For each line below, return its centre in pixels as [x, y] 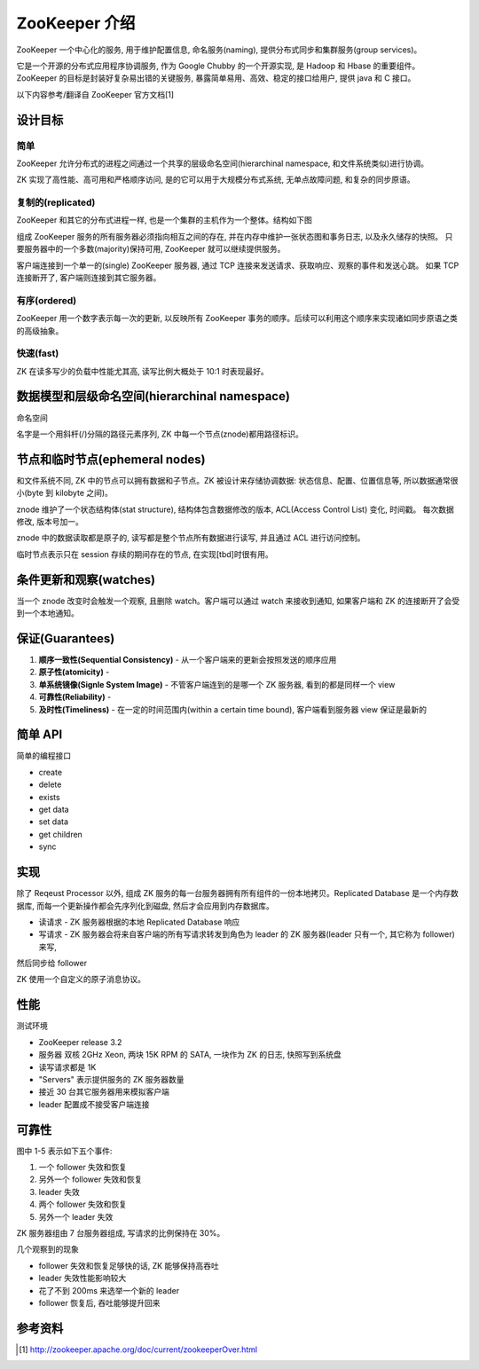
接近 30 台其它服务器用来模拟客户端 [104, 1092]
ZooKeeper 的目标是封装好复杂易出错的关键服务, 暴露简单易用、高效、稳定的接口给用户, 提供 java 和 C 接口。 [216, 78]
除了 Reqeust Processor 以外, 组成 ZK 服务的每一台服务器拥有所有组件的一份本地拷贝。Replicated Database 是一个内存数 [237, 893]
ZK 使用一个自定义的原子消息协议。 [81, 980]
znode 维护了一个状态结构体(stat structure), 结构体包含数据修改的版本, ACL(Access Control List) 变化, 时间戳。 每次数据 [235, 509]
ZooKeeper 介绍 [76, 23]
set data [54, 822]
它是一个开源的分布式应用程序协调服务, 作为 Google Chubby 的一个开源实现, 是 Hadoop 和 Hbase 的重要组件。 [218, 66]
